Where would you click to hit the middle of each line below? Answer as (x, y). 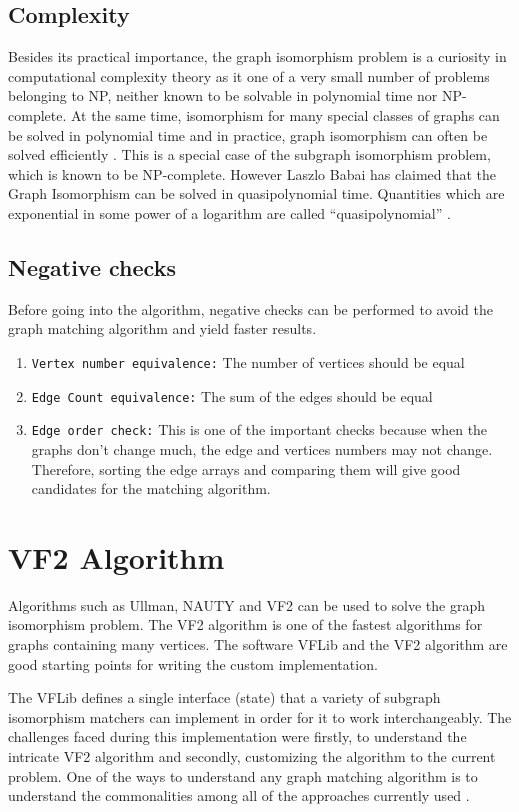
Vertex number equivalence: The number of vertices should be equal (248, 361)
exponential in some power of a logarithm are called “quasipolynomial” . (229, 212)
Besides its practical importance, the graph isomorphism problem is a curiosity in (257, 56)
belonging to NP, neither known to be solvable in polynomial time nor (223, 95)
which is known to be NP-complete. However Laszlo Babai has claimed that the (252, 173)
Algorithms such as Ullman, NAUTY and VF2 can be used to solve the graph (247, 604)
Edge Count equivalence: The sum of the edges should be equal (232, 395)
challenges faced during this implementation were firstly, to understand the (237, 736)
